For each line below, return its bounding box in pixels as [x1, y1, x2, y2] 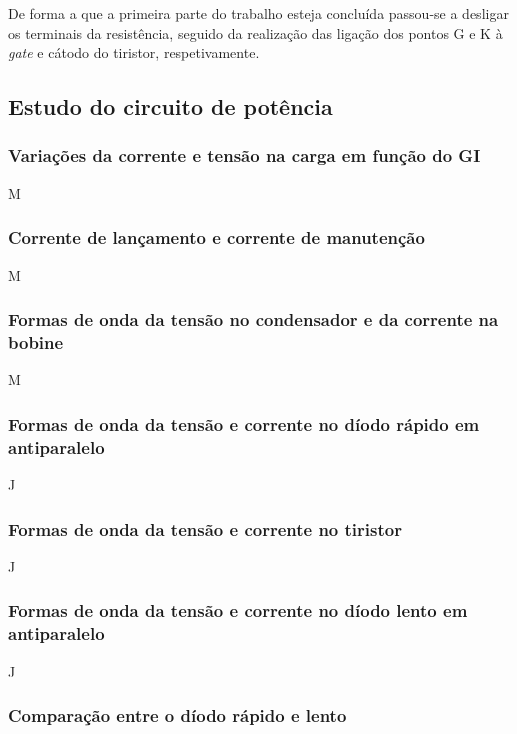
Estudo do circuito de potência [8, 91, 333, 122]
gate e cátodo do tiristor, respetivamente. [8, 42, 260, 63]
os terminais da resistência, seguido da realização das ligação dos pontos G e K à [8, 22, 503, 43]
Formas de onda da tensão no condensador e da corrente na [8, 307, 499, 332]
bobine [8, 330, 64, 355]
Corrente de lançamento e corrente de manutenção [8, 225, 425, 250]
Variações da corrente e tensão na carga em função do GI [8, 143, 481, 168]
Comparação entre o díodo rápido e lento [8, 703, 347, 728]
